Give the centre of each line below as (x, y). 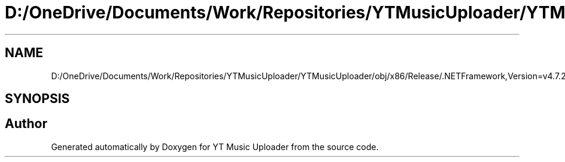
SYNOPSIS (37, 99)
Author (26, 124)
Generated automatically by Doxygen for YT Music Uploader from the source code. (215, 147)
